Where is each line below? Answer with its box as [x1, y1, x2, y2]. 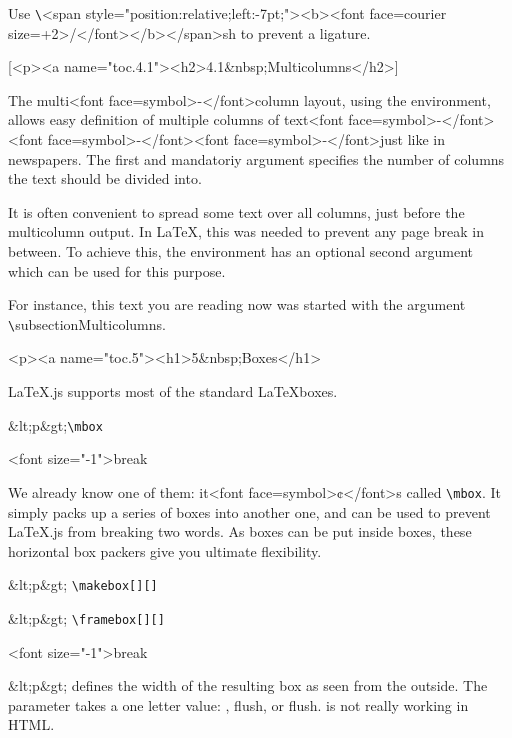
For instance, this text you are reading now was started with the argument [8, 294, 466, 315]
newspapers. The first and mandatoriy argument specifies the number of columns [8, 148, 505, 169]
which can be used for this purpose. [8, 260, 226, 281]
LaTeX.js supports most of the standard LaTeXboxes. [8, 381, 338, 402]
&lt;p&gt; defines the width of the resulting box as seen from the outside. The [8, 675, 488, 696]
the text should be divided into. [8, 168, 202, 189]
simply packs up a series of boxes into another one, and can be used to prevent [8, 501, 491, 522]
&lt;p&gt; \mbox [8, 414, 103, 435]
